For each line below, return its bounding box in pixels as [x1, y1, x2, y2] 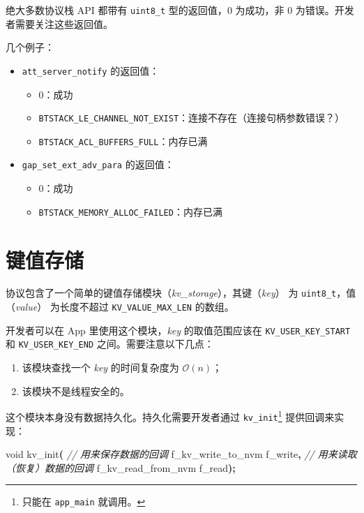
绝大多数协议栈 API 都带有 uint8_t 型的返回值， [6, 3, 227, 17]
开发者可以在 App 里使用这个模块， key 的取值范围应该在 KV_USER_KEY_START [6, 322, 351, 337]
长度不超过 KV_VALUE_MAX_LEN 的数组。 [59, 299, 234, 314]
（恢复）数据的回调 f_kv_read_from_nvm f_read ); [6, 460, 236, 475]
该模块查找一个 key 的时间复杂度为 [22, 360, 179, 375]
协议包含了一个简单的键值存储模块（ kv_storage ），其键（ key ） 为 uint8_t [6, 285, 337, 300]
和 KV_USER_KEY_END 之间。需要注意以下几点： [6, 336, 214, 351]
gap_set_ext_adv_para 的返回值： [22, 157, 174, 172]
